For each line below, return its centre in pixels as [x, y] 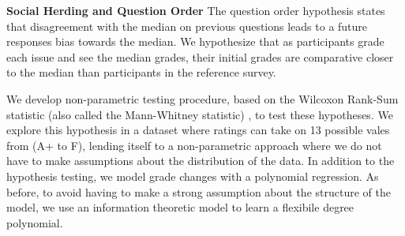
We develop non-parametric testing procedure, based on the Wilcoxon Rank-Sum [202, 98]
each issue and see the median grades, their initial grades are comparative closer [200, 56]
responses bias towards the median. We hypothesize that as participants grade [195, 41]
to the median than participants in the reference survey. [141, 72]
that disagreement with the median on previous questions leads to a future [187, 26]
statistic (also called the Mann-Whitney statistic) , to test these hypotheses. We [200, 114]
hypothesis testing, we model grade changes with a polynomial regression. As [193, 176]
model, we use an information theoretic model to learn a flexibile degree [180, 207]
